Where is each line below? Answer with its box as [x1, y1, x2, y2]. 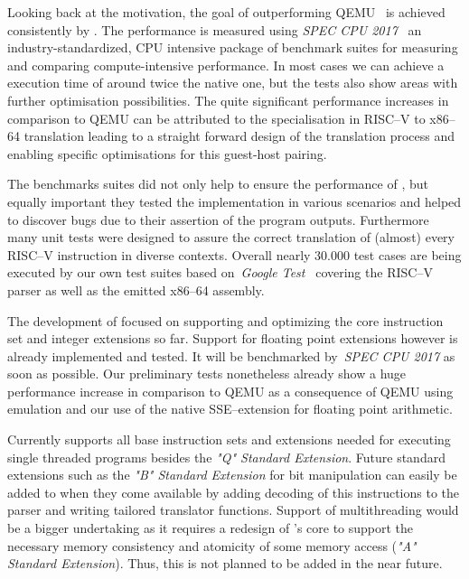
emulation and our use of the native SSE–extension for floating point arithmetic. [7, 399, 453, 418]
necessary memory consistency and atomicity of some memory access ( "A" [7, 536, 417, 555]
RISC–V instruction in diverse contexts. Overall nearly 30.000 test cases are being [7, 245, 462, 264]
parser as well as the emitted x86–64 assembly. [7, 280, 265, 299]
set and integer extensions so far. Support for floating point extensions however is [7, 329, 458, 348]
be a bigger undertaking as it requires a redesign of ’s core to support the [7, 518, 414, 537]
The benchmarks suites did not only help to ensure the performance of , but [7, 174, 428, 193]
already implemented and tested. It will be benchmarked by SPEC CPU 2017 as [7, 346, 455, 365]
